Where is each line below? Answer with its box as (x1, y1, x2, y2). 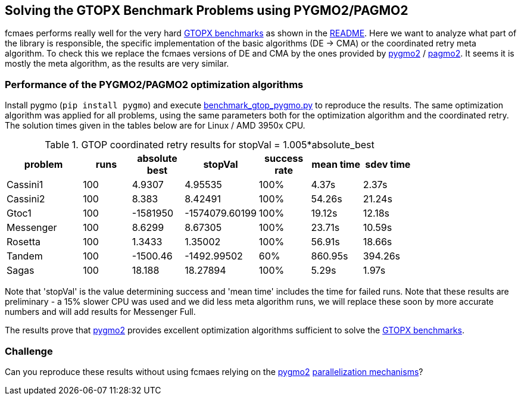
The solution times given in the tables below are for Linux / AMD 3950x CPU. (5, 120, 305, 131)
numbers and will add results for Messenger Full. (5, 307, 196, 317)
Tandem (7, 250, 43, 262)
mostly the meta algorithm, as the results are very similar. (5, 58, 229, 69)
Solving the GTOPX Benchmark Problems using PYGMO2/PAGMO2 (5, 3, 408, 18)
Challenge (5, 345, 53, 357)
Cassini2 (7, 193, 45, 205)
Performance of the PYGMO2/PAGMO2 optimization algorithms (5, 78, 304, 90)
